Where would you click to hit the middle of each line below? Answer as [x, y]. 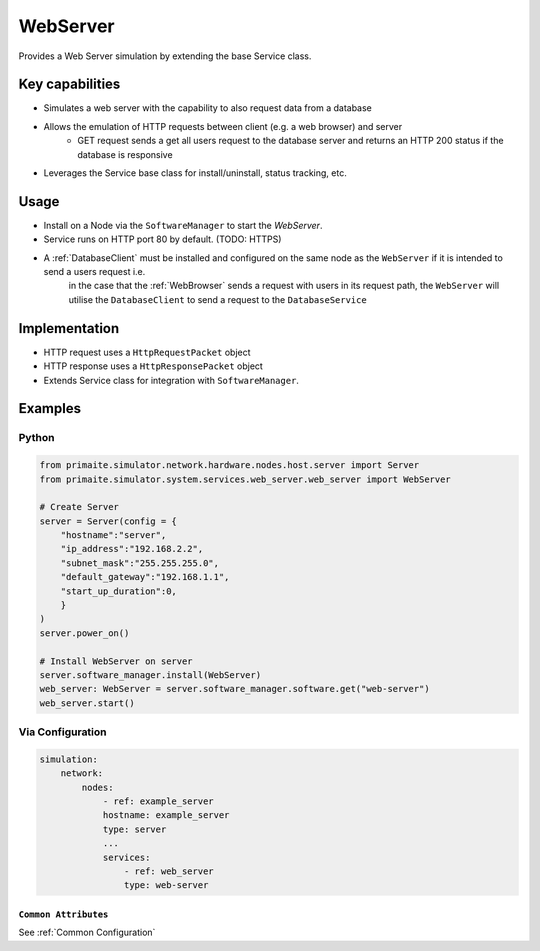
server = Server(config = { [108, 521]
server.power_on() [84, 633]
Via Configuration [62, 732]
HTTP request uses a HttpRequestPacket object [147, 352]
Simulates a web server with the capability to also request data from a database [207, 108]
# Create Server [79, 507]
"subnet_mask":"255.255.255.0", [140, 563]
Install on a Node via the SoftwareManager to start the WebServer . [183, 225]
